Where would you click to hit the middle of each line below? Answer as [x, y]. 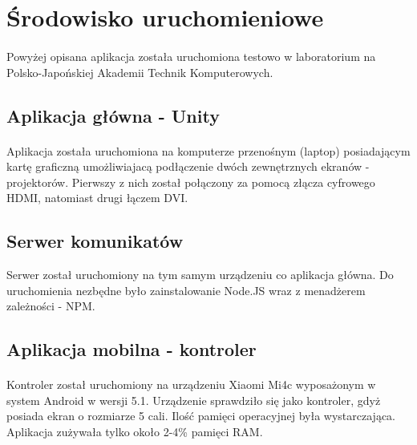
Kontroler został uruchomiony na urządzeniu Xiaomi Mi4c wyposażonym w [191, 384]
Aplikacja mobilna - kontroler [132, 349]
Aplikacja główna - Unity [113, 115]
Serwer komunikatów [95, 241]
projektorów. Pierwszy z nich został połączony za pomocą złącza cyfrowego [191, 182]
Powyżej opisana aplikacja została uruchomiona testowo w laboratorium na [191, 56]
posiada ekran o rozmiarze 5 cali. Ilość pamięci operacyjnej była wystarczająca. [201, 416]
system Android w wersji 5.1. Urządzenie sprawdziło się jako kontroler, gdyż [194, 400]
